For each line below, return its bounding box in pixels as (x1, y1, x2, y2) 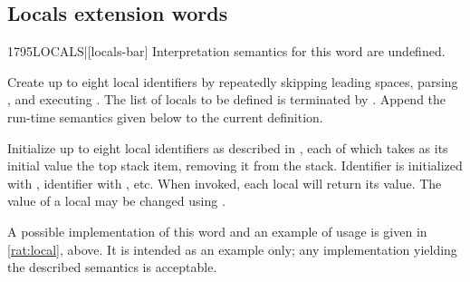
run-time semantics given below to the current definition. (7, 107, 323, 126)
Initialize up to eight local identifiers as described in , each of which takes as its (7, 138, 448, 157)
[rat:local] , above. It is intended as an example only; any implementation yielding (7, 239, 457, 258)
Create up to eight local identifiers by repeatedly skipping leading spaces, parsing (7, 72, 458, 91)
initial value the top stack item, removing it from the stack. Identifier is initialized (7, 156, 463, 175)
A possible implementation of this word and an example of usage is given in (7, 221, 427, 240)
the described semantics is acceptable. (7, 258, 217, 277)
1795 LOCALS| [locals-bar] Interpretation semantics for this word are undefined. (7, 42, 446, 61)
